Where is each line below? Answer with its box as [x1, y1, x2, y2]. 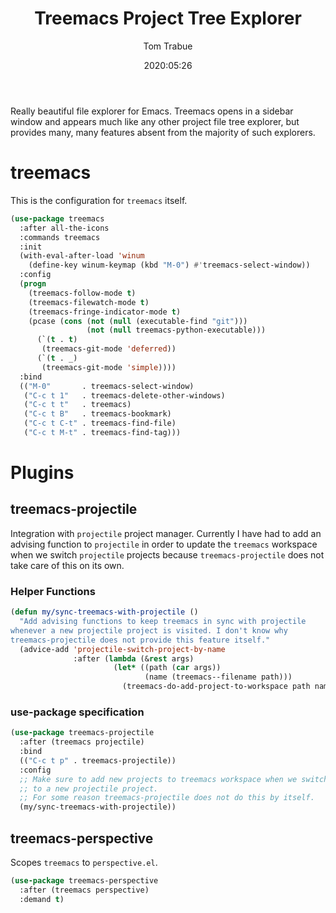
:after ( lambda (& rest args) [73, 653, 195, 664]
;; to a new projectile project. [19, 783, 159, 794]
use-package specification [10, 705, 145, 719]
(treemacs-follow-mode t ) [28, 288, 137, 298]
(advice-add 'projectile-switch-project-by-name [19, 644, 226, 654]
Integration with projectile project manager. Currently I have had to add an [10, 527, 322, 539]
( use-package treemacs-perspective [10, 876, 159, 886]
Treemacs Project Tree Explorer [34, 7, 302, 30]
